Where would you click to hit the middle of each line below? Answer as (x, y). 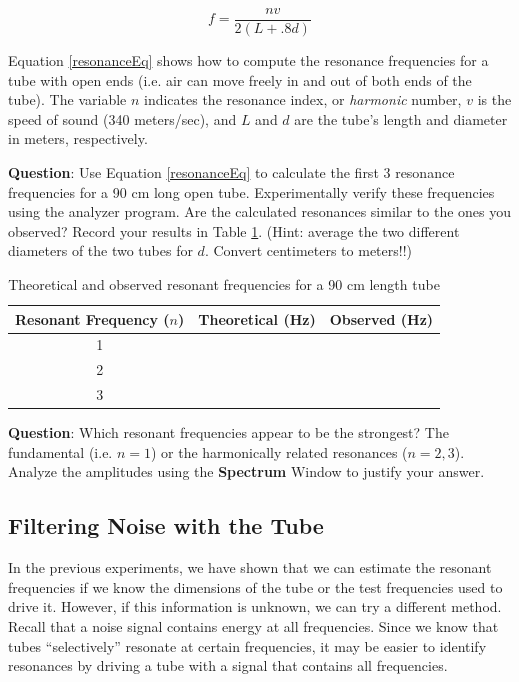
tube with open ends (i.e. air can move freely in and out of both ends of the (240, 79)
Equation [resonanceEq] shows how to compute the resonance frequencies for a (248, 60)
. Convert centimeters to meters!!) (308, 250)
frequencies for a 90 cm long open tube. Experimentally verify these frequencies (251, 191)
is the (494, 99)
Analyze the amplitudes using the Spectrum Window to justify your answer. (246, 471)
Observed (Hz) (381, 318)
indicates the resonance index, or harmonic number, (303, 99)
